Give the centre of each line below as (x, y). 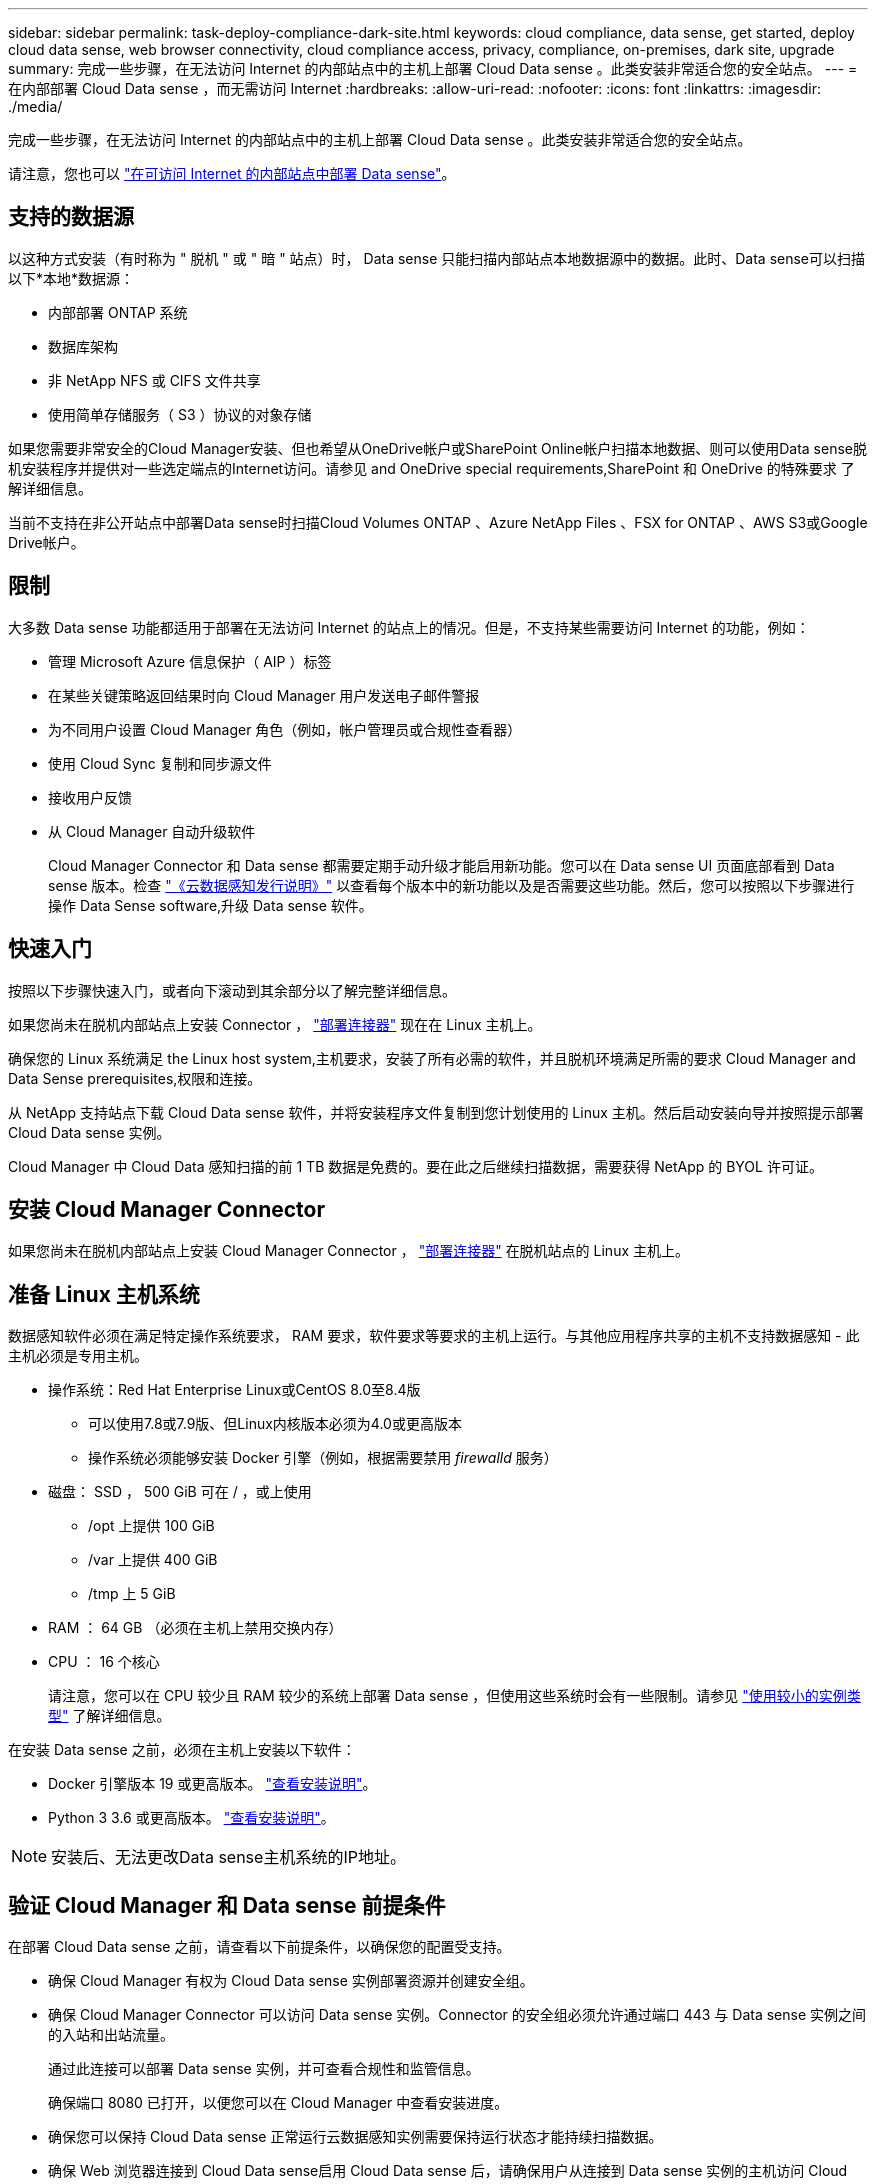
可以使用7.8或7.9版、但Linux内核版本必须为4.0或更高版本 (275, 1424)
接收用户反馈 (90, 797)
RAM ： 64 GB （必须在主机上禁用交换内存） (195, 1628)
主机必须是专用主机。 (78, 1356)
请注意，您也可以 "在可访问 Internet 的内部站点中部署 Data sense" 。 (232, 173)
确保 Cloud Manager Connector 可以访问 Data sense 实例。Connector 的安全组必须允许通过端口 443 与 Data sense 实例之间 (457, 2015)
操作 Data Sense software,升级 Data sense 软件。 (210, 905)
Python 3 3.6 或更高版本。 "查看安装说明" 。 (191, 1818)
